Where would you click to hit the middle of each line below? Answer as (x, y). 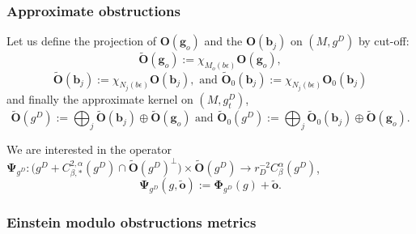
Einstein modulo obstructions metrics (132, 222)
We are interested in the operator (89, 149)
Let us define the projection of (82, 41)
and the (223, 41)
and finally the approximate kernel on (100, 98)
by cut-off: (384, 41)
